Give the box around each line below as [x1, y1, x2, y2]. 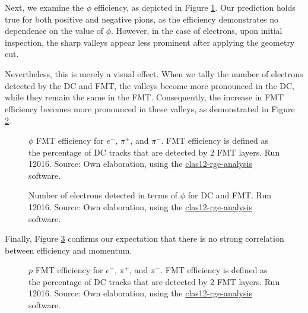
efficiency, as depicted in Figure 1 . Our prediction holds [94, 1, 296, 13]
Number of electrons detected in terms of [28, 189, 178, 201]
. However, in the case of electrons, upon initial [111, 24, 282, 37]
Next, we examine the [5, 1, 84, 13]
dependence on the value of [5, 24, 104, 37]
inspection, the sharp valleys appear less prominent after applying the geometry [5, 36, 295, 48]
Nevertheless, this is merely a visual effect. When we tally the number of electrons [5, 67, 303, 80]
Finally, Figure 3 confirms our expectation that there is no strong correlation [5, 232, 284, 245]
